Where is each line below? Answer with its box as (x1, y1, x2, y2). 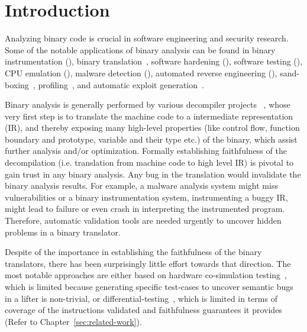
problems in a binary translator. (5, 225, 121, 238)
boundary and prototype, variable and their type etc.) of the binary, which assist (5, 133, 298, 145)
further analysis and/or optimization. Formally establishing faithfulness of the (5, 144, 287, 157)
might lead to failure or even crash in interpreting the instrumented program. (5, 202, 285, 215)
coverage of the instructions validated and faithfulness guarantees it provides (5, 304, 282, 316)
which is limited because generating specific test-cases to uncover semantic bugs (5, 281, 293, 292)
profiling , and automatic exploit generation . (38, 78, 204, 91)
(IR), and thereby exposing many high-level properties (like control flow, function (5, 121, 300, 134)
